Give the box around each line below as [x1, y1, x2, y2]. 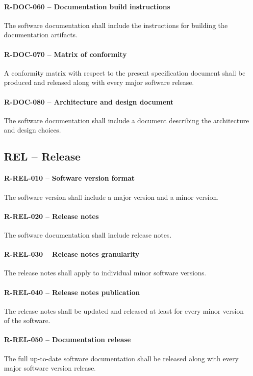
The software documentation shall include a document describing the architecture [4, 115, 249, 125]
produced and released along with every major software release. [4, 77, 194, 87]
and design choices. [4, 125, 61, 135]
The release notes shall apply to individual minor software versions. [4, 268, 206, 278]
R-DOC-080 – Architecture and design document [4, 96, 174, 107]
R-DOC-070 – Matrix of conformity [4, 49, 127, 59]
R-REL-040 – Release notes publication [4, 287, 140, 297]
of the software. [4, 315, 51, 325]
